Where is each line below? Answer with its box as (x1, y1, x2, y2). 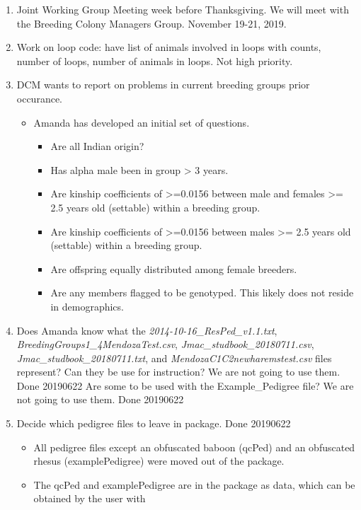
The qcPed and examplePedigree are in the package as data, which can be (33, 477, 355, 492)
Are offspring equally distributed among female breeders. (50, 261, 297, 276)
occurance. (16, 91, 63, 105)
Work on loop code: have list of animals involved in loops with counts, (16, 40, 321, 54)
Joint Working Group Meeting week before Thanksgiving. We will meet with (16, 2, 349, 16)
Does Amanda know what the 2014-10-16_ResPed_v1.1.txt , (16, 323, 277, 337)
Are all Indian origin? (50, 139, 144, 153)
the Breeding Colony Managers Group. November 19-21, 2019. (16, 16, 287, 30)
